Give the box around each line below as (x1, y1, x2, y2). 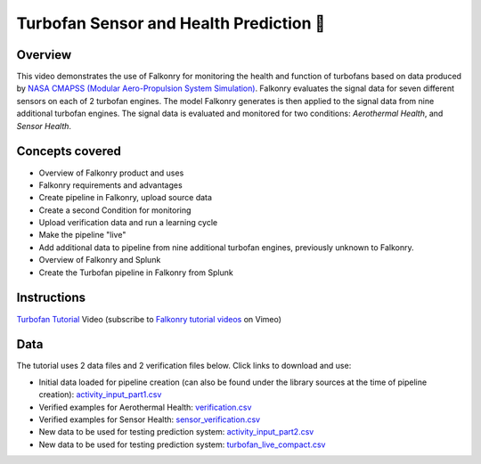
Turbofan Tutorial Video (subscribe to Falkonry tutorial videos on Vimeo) (16, 313, 282, 324)
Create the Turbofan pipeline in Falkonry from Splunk (38, 267, 233, 278)
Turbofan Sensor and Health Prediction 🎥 (16, 13, 326, 33)
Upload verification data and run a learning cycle (38, 217, 218, 228)
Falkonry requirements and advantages (38, 179, 183, 191)
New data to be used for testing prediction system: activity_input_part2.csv (38, 427, 314, 437)
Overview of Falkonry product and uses (38, 167, 184, 178)
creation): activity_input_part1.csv (38, 389, 162, 400)
